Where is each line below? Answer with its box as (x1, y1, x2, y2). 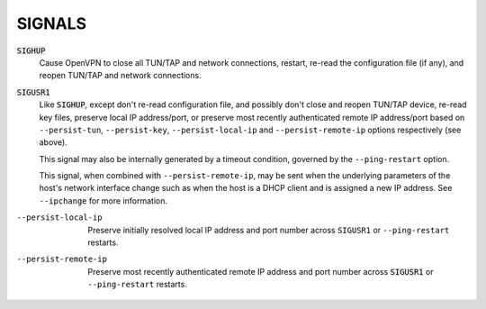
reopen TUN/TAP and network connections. (39, 70, 202, 81)
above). (39, 137, 67, 148)
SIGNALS (16, 14, 87, 33)
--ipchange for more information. (39, 195, 168, 206)
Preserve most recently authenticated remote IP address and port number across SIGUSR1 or (87, 266, 434, 277)
